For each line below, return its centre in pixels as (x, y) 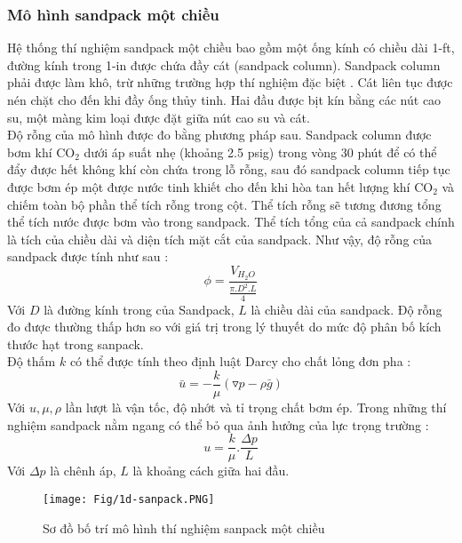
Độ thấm (32, 361)
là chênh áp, (83, 471)
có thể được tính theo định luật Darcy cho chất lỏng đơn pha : (240, 361)
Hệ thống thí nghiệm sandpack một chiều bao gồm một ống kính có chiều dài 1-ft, (231, 48)
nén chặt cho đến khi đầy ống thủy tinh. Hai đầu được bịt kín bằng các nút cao (224, 100)
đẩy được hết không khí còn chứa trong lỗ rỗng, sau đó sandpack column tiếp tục (229, 169)
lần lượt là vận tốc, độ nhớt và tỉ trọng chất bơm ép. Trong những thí (256, 407)
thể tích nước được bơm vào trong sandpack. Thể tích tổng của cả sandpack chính (231, 222)
